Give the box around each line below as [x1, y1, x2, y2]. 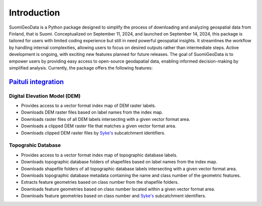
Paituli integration [9, 78, 64, 86]
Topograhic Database [9, 142, 61, 149]
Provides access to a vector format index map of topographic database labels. [21, 152, 178, 158]
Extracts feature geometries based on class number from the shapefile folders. [21, 179, 179, 185]
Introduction [9, 7, 60, 18]
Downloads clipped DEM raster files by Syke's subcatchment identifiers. [21, 130, 165, 136]
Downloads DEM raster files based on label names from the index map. [21, 109, 164, 115]
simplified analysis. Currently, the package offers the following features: [9, 65, 153, 70]
